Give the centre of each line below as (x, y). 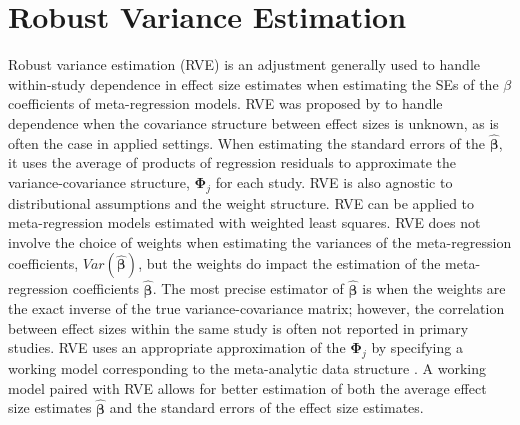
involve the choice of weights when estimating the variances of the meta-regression (260, 241)
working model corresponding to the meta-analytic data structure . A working (247, 368)
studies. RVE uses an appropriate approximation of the (177, 347)
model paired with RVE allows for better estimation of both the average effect (247, 387)
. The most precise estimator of (248, 288)
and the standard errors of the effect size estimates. (266, 407)
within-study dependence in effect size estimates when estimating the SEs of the (253, 83)
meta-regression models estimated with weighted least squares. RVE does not (244, 222)
